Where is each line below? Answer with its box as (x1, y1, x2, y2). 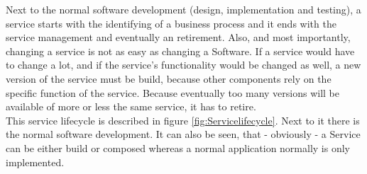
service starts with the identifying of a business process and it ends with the (6, 16, 336, 30)
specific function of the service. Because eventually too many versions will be (6, 85, 340, 100)
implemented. (6, 154, 65, 169)
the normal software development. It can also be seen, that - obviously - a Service (6, 127, 361, 141)
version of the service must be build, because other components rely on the (6, 71, 332, 86)
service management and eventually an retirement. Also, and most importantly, (6, 30, 351, 45)
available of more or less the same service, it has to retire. (6, 99, 256, 114)
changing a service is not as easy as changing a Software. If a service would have (6, 43, 355, 58)
